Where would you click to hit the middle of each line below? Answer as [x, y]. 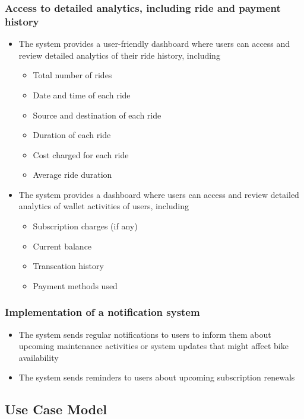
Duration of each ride [72, 135]
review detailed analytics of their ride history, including [119, 55]
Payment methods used [75, 285]
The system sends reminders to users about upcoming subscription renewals [157, 377]
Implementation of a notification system [102, 312]
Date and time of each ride [82, 95]
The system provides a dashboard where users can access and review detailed [159, 194]
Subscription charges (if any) [85, 226]
